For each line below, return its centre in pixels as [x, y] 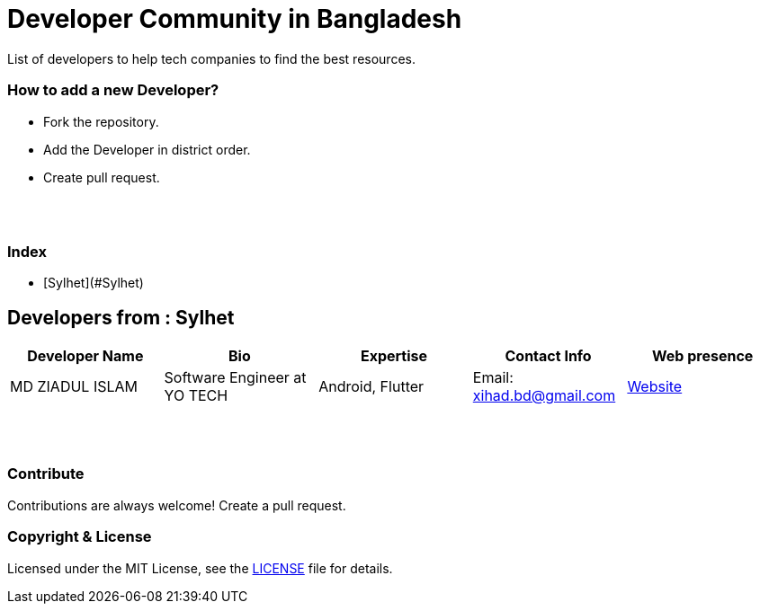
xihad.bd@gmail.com [544, 396]
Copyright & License [80, 537]
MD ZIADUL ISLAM [74, 387]
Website [655, 387]
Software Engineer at [235, 378]
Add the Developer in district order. [147, 149]
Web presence [703, 356]
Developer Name [85, 356]
